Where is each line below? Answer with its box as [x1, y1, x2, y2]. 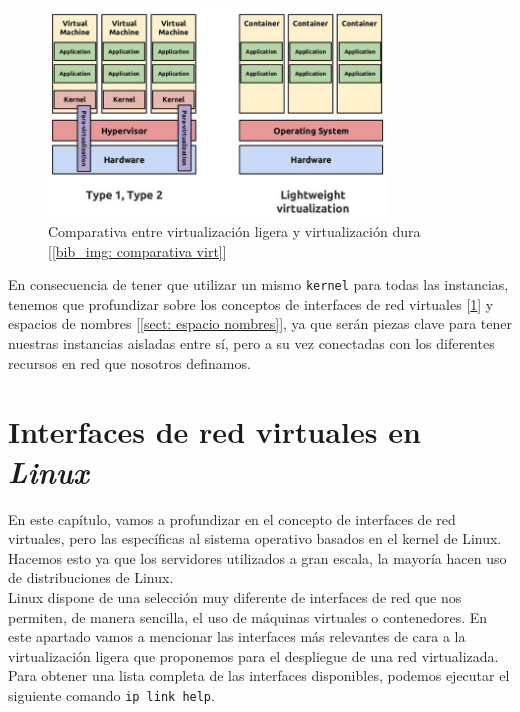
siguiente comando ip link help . [8, 684, 215, 705]
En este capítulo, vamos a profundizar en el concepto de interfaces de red [8, 508, 456, 529]
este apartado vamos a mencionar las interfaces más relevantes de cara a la [8, 626, 466, 647]
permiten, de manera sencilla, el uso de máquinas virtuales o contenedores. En [8, 606, 488, 627]
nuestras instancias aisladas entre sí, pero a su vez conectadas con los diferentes [8, 333, 495, 354]
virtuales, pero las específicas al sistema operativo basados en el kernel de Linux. [8, 528, 502, 549]
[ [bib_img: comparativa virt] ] [48, 240, 227, 261]
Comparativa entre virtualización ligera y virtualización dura [48, 221, 421, 241]
